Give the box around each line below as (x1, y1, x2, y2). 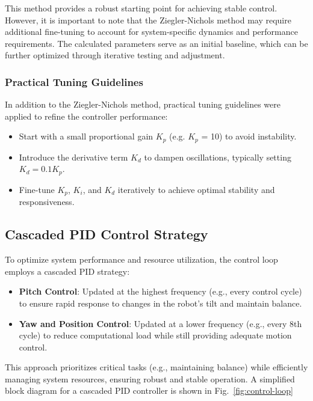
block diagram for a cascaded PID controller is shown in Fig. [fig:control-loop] (5, 384, 293, 397)
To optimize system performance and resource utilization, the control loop (5, 253, 278, 266)
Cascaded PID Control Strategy (5, 225, 208, 243)
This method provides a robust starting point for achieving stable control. (5, 2, 277, 14)
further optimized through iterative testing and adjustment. (5, 49, 225, 61)
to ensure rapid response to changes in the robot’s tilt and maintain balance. (19, 296, 302, 309)
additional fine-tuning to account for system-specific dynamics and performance (5, 25, 298, 38)
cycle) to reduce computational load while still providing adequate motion (19, 329, 292, 341)
